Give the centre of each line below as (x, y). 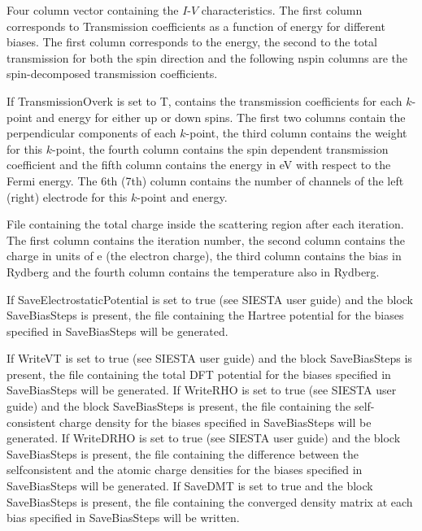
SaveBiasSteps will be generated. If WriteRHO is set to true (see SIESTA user (202, 390)
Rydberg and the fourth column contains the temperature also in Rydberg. (193, 271)
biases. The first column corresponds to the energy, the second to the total (192, 42)
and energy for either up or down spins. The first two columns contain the (221, 117)
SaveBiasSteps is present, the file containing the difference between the (183, 453)
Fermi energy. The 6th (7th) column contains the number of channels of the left (205, 180)
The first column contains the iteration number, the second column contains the (206, 239)
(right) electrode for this (67, 196)
